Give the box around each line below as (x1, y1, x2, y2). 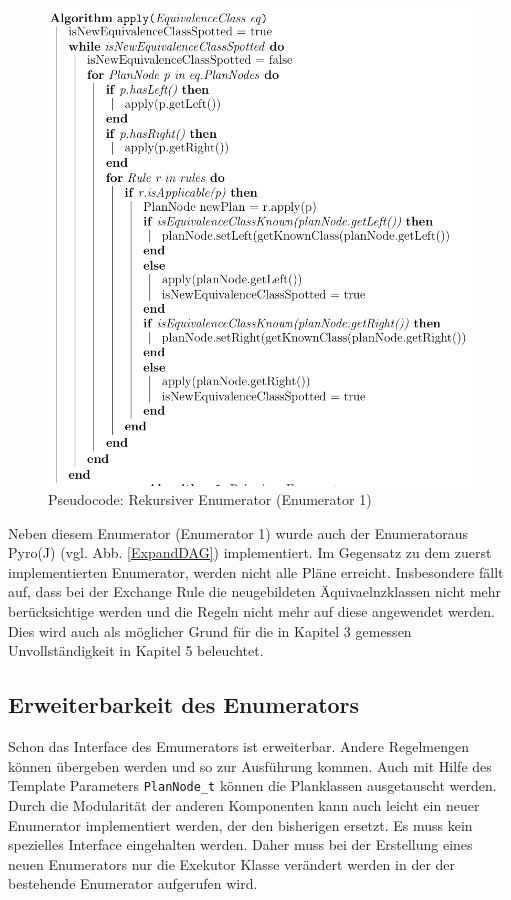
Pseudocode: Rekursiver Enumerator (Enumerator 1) (48, 489, 372, 510)
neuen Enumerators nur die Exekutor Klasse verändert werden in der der (8, 853, 456, 874)
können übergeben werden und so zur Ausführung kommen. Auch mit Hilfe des (8, 755, 492, 776)
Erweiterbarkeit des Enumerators (8, 689, 360, 720)
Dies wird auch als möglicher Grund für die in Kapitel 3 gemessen (8, 620, 412, 641)
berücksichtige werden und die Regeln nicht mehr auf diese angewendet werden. (8, 601, 495, 622)
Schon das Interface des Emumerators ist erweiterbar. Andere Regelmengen (8, 736, 469, 757)
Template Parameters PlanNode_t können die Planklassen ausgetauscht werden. (8, 775, 497, 796)
